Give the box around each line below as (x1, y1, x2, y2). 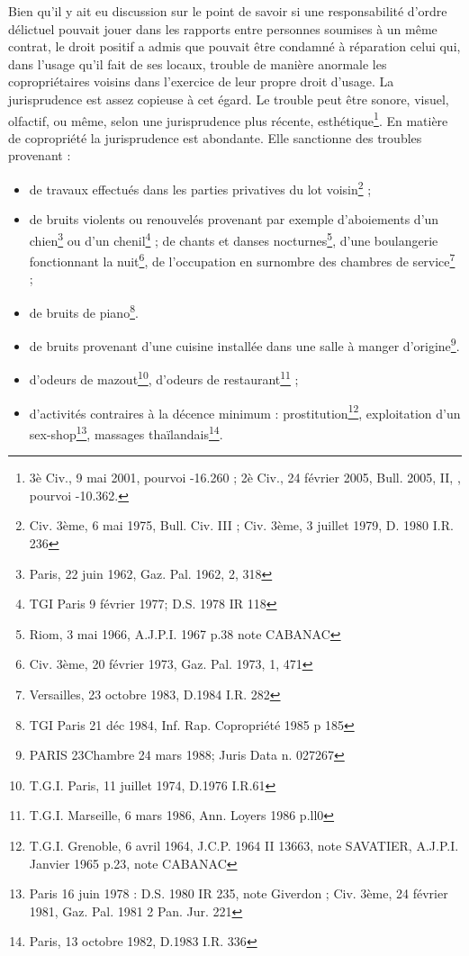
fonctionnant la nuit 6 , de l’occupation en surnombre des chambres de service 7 (29, 249, 455, 270)
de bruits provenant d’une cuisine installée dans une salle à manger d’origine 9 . (29, 334, 460, 355)
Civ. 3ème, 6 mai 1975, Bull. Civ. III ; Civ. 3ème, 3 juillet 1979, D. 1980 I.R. (29, 516, 454, 535)
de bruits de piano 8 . (29, 300, 139, 321)
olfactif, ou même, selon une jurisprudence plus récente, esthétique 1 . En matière (8, 108, 448, 130)
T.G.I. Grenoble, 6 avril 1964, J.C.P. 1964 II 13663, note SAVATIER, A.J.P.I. (29, 835, 459, 854)
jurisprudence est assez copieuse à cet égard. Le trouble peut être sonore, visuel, (8, 89, 449, 108)
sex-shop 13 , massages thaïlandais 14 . (29, 421, 223, 443)
